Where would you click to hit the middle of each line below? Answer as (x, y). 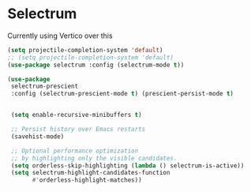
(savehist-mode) (37, 136)
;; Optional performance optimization (75, 151)
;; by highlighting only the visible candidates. (94, 158)
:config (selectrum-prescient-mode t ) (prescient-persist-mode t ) (122, 94)
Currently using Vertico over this (60, 36)
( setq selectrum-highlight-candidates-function (90, 173)
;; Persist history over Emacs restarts (78, 130)
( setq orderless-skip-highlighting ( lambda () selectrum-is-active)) (127, 166)
